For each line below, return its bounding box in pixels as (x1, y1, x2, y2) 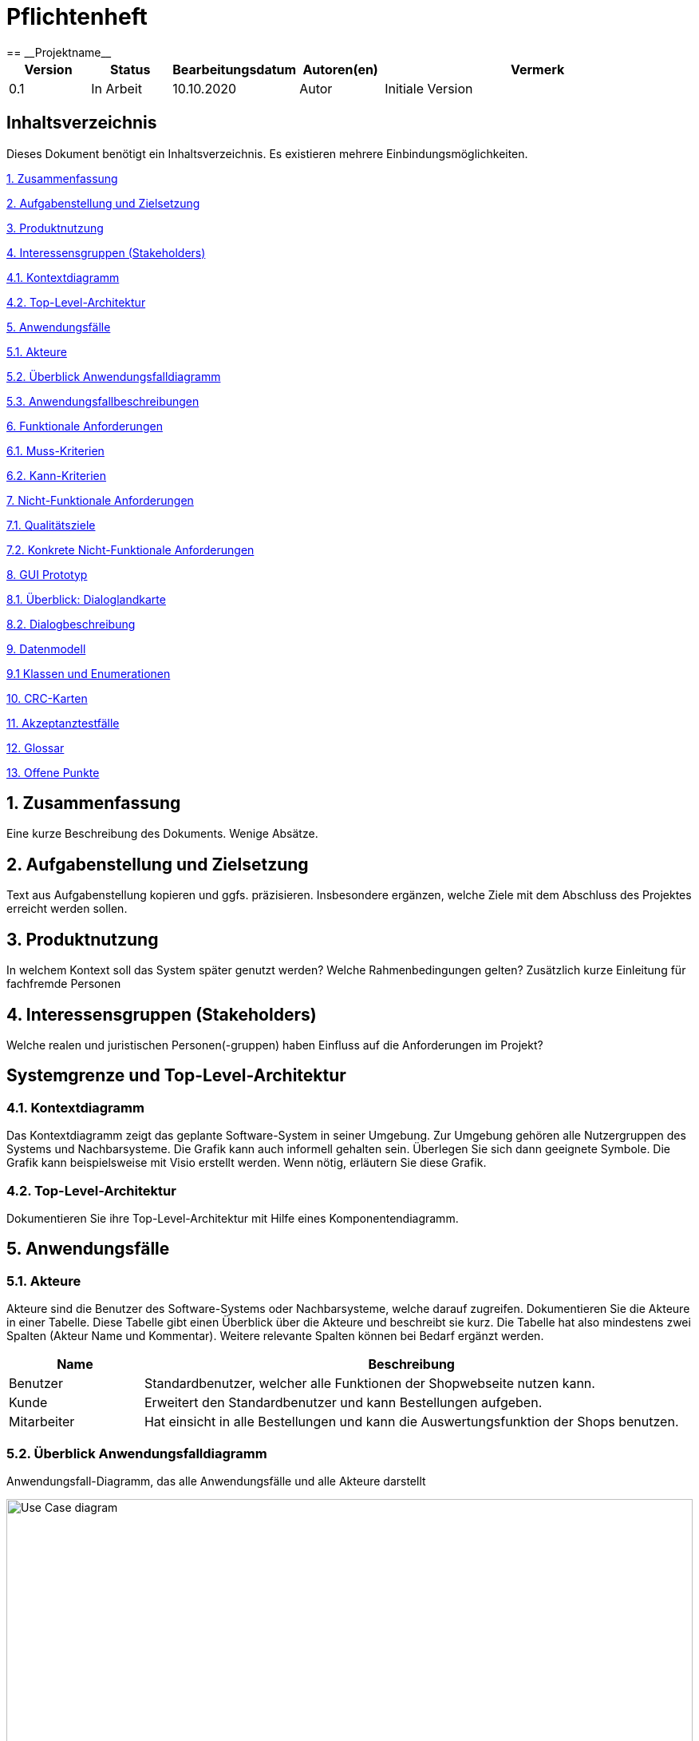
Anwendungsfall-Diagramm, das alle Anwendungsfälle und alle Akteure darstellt (6, 1473, 426, 1488)
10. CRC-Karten (6, 691, 88, 705)
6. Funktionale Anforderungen (6, 418, 163, 433)
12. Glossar (6, 740, 65, 755)
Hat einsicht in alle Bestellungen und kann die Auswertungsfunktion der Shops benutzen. (144, 1414, 679, 1430)
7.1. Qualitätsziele (6, 518, 96, 532)
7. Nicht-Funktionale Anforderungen (6, 493, 194, 507)
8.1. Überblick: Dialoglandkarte (6, 592, 166, 606)
